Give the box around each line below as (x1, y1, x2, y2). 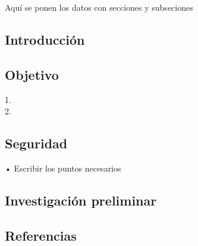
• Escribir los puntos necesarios (5, 161, 121, 174)
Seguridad (5, 134, 68, 152)
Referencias (5, 226, 77, 244)
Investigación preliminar (5, 191, 157, 209)
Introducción (5, 30, 85, 48)
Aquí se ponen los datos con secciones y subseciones (5, 1, 193, 13)
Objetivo (5, 65, 59, 83)
